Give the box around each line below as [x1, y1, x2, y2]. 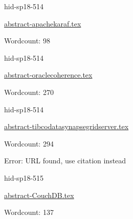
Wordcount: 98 [4, 35, 50, 46]
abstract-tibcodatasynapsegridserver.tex [4, 121, 129, 132]
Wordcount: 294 [4, 138, 54, 149]
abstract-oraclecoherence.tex [4, 69, 93, 80]
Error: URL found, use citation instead [4, 155, 126, 166]
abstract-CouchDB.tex [4, 189, 74, 200]
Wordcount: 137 [4, 207, 54, 217]
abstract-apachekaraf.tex [4, 18, 81, 29]
